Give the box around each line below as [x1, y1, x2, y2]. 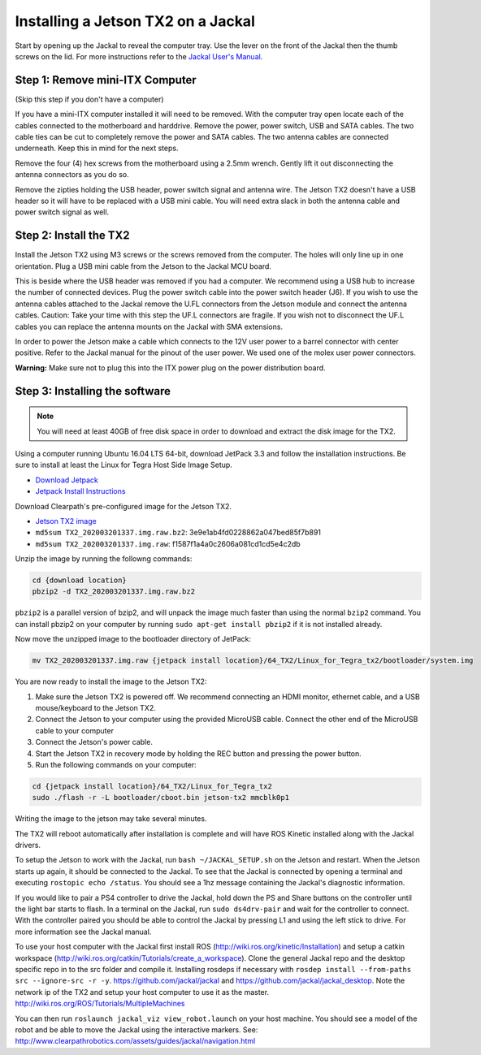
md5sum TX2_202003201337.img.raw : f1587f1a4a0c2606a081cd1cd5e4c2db [35, 538, 301, 548]
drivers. [15, 841, 41, 850]
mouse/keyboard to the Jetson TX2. [35, 703, 156, 712]
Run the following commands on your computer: [35, 759, 197, 769]
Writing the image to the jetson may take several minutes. [15, 814, 207, 824]
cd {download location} [32, 576, 128, 585]
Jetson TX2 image [35, 516, 97, 525]
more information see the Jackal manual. [15, 927, 152, 936]
